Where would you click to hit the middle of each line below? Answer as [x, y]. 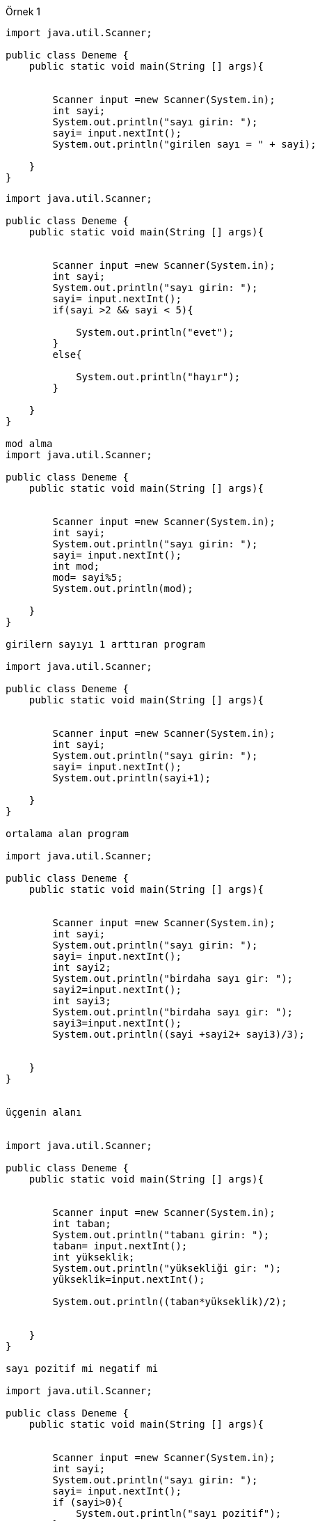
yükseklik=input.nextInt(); [129, 1279]
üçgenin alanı [44, 1112]
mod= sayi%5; [88, 577]
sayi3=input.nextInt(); [117, 1023]
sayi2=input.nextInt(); [117, 990]
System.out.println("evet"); [155, 332]
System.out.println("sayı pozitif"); [179, 1513]
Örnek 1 [23, 11]
